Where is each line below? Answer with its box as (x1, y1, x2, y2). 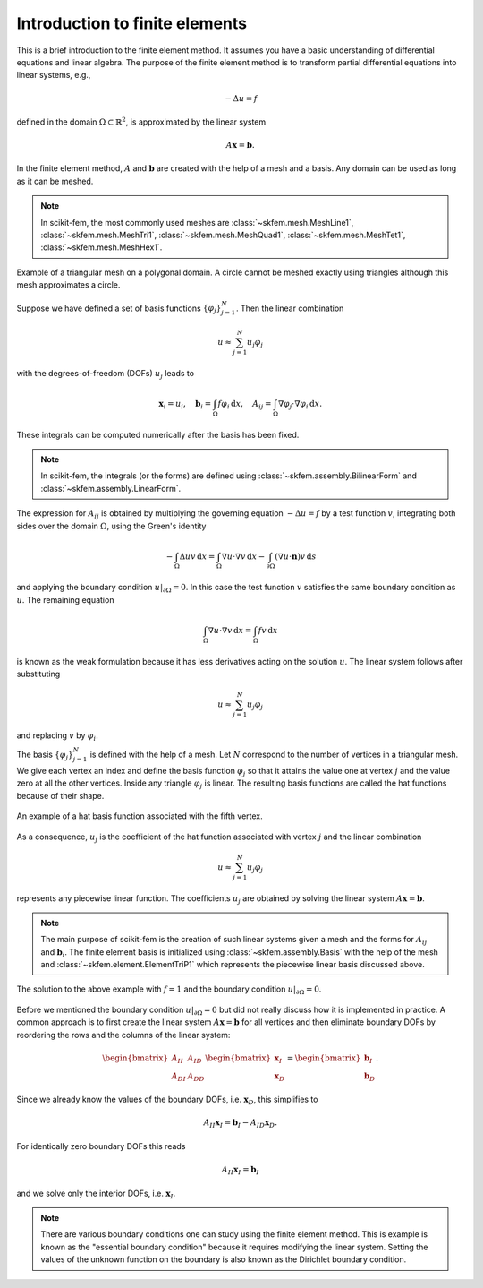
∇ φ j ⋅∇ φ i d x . (277, 399, 322, 411)
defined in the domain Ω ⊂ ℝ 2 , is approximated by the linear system (16, 116, 267, 127)
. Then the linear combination (235, 303, 344, 313)
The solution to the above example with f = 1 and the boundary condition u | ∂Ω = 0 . (16, 983, 322, 997)
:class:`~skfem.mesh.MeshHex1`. (40, 242, 163, 253)
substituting (16, 668, 61, 680)
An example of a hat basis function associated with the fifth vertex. (16, 811, 263, 821)
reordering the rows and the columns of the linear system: (16, 1029, 231, 1040)
